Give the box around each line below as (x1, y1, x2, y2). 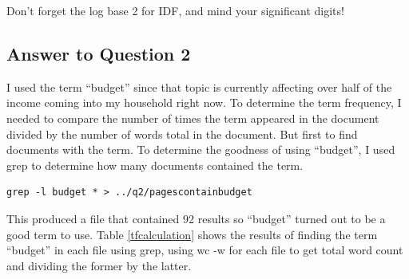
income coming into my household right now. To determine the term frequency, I (6, 94, 402, 111)
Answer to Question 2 (6, 41, 191, 65)
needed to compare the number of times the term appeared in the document (6, 109, 379, 126)
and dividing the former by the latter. (6, 257, 192, 273)
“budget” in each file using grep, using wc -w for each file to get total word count (6, 242, 403, 258)
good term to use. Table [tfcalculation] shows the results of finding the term (6, 226, 378, 242)
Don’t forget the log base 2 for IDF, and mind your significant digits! (6, 2, 344, 18)
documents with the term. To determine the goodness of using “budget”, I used (6, 141, 395, 158)
